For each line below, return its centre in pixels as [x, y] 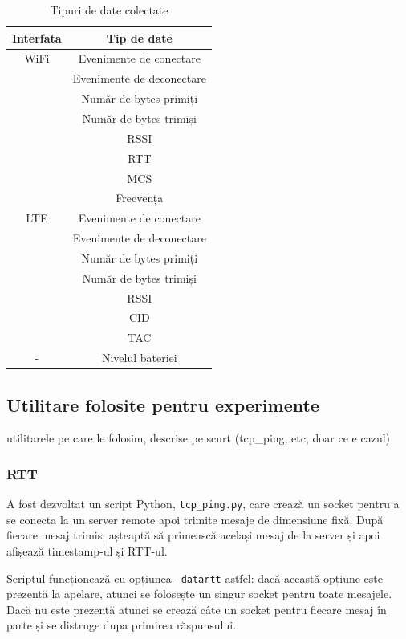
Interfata [37, 37]
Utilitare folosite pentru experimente [163, 404]
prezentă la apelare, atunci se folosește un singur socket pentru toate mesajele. [199, 594]
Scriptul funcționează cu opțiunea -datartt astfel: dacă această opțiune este [195, 578]
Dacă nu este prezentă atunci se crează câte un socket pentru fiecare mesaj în [197, 609]
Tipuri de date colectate [109, 10]
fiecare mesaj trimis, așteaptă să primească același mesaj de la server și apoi [193, 535]
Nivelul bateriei [139, 358]
